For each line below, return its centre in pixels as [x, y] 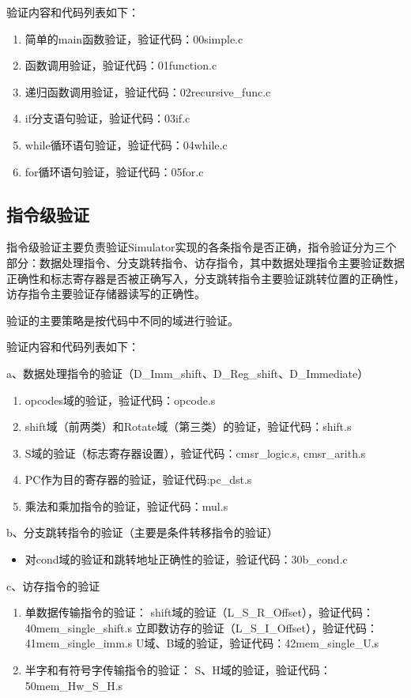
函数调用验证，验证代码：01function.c [121, 65]
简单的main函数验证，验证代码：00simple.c [134, 38]
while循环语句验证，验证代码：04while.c [126, 144]
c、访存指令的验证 [53, 585]
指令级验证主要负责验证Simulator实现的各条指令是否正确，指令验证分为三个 [202, 247]
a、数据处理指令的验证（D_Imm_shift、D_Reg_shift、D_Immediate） [188, 373]
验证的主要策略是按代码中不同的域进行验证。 [123, 320]
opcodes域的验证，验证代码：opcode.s [120, 400]
